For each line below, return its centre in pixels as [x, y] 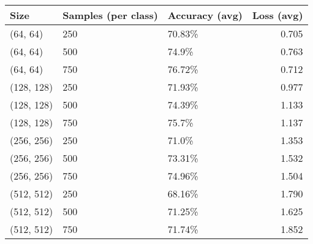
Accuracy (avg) [205, 15]
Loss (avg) [278, 15]
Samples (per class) [110, 15]
